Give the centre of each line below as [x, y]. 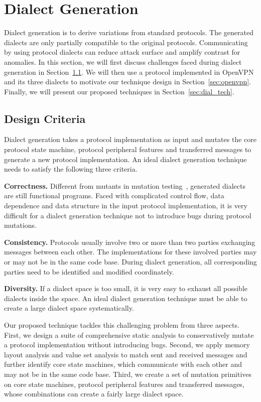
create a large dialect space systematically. [69, 308]
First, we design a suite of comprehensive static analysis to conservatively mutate [129, 334]
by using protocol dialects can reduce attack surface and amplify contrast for [122, 52]
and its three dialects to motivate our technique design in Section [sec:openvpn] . [127, 82]
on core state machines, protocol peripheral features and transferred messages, [124, 384]
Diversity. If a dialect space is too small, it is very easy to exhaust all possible [126, 288]
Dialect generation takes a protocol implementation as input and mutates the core [130, 139]
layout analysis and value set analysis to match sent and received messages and [126, 354]
